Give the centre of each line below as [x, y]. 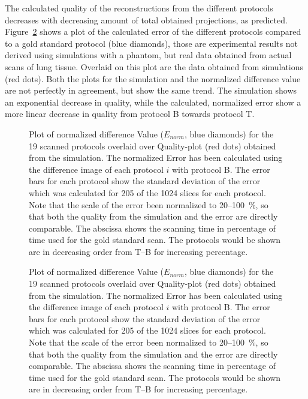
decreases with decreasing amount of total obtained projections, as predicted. [146, 19]
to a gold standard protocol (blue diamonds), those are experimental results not [152, 43]
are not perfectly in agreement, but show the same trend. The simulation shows [151, 90]
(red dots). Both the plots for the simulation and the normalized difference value [153, 78]
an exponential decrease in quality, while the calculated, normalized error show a [153, 102]
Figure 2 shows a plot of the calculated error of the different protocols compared [153, 31]
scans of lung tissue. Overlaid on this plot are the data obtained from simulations [154, 66]
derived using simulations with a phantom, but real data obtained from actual [148, 55]
